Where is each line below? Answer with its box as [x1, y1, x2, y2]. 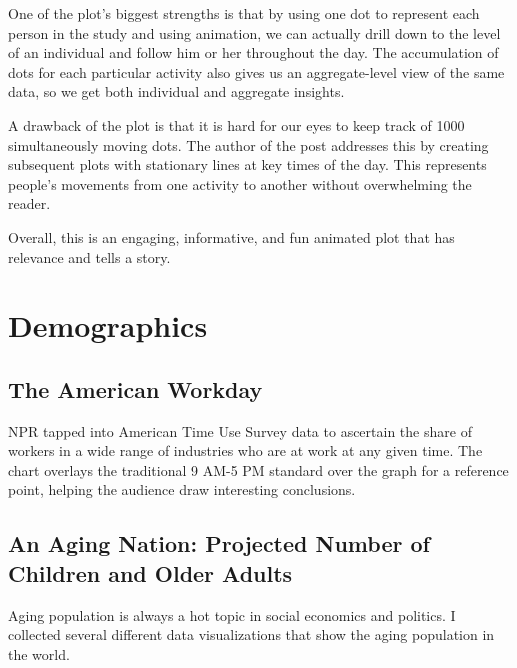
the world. [8, 643, 70, 664]
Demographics [8, 305, 208, 346]
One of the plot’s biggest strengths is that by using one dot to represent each [8, 3, 480, 23]
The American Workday [8, 373, 263, 404]
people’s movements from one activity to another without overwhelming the [8, 173, 472, 194]
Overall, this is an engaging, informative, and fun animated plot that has [8, 226, 455, 247]
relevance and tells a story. [8, 246, 171, 267]
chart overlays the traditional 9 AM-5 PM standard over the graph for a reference [8, 459, 509, 480]
